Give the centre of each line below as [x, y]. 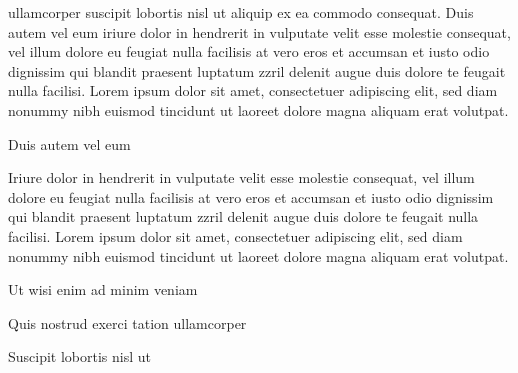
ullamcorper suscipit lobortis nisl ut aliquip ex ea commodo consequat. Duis [241, 12]
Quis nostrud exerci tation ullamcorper [127, 322]
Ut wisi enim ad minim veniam [103, 289]
